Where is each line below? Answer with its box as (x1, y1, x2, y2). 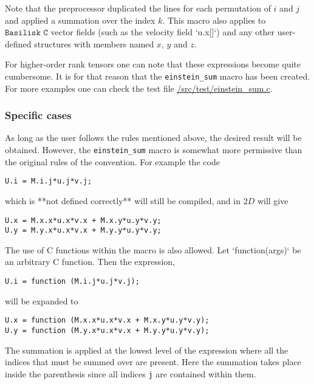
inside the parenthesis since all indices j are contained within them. (5, 367, 256, 380)
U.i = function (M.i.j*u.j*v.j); (5, 277, 140, 286)
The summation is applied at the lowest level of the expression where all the (5, 343, 288, 356)
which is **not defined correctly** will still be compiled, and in (5, 194, 241, 207)
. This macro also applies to (162, 13, 266, 26)
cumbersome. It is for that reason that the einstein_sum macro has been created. (5, 69, 310, 82)
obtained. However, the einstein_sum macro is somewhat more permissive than (5, 143, 302, 156)
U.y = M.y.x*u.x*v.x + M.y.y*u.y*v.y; (5, 226, 162, 235)
